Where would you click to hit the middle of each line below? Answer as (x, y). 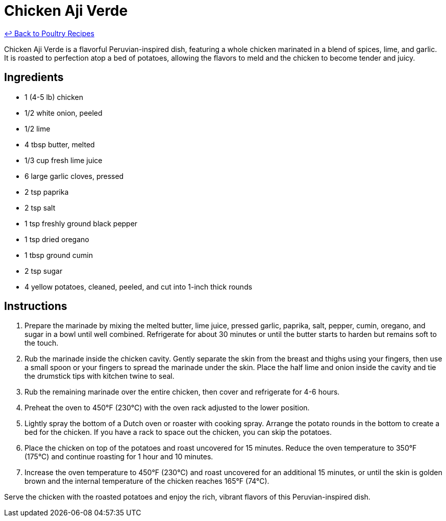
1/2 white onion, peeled (64, 113)
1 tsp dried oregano (57, 239)
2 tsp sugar (44, 271)
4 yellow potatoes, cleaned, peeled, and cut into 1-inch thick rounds (139, 286)
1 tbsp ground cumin (59, 255)
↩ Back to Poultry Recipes (49, 33)
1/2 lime (38, 128)
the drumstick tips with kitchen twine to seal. (100, 376)
